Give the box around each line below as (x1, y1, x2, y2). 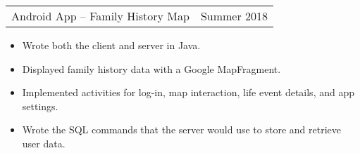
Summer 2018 (200, 8, 268, 24)
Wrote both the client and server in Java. (22, 38, 201, 52)
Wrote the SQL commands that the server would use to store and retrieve (22, 122, 341, 137)
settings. (22, 98, 58, 113)
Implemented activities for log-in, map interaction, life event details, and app (22, 85, 354, 100)
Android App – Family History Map (11, 8, 190, 24)
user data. (22, 135, 66, 150)
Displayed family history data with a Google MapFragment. (22, 61, 281, 76)
